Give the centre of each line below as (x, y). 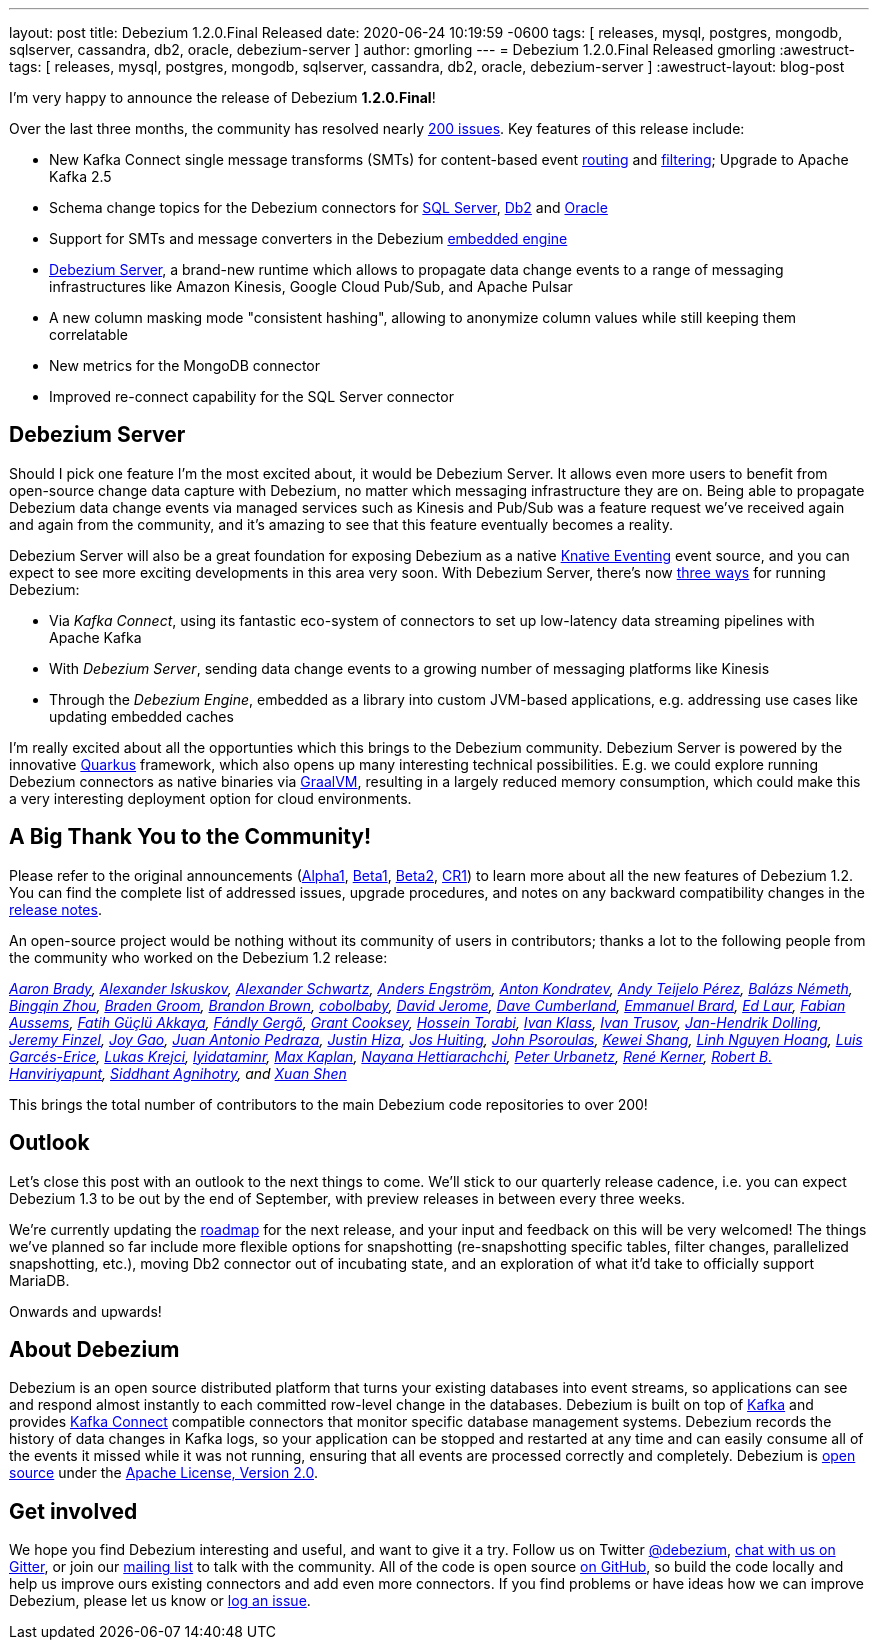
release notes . (55, 909)
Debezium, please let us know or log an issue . (160, 1601)
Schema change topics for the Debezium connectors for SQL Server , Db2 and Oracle (328, 207)
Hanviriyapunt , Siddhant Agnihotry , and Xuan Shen (178, 1073)
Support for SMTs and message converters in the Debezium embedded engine (308, 238)
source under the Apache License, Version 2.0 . (164, 1473)
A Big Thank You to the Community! (190, 837)
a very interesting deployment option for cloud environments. (210, 798)
